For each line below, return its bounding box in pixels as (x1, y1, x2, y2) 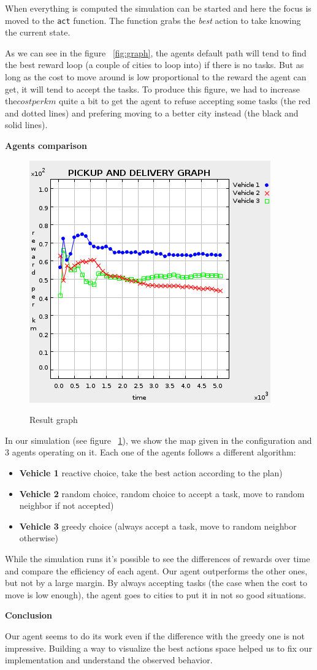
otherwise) (19, 531, 58, 544)
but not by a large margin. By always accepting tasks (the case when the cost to (5, 576, 307, 589)
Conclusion (5, 609, 53, 622)
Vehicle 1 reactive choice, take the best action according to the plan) (19, 466, 283, 479)
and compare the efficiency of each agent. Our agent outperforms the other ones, (5, 564, 308, 577)
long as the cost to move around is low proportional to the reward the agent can (5, 70, 307, 83)
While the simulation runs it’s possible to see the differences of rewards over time (5, 552, 310, 565)
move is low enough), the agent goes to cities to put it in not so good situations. (5, 588, 307, 601)
